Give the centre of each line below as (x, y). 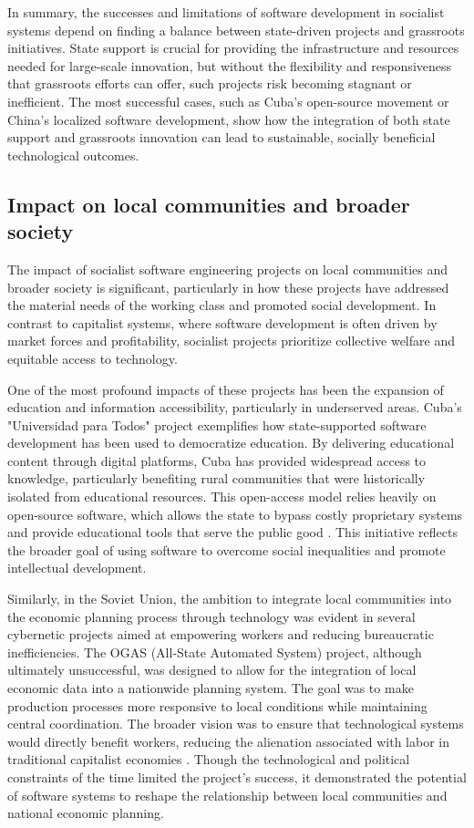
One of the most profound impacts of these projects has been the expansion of (226, 389)
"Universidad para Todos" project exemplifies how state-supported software (217, 424)
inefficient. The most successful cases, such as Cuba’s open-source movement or (228, 101)
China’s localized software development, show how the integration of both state (229, 119)
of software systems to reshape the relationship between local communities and (227, 795)
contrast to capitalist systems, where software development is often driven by (222, 322)
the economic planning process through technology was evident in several (211, 616)
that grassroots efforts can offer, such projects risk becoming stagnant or (210, 83)
